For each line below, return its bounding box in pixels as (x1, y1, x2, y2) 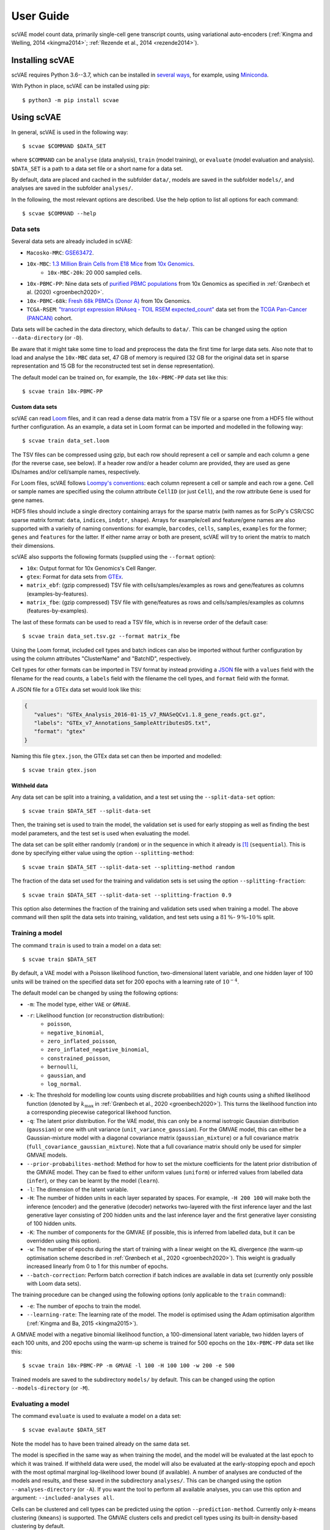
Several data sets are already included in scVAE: (11, 237, 133, 245)
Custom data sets (11, 403, 57, 411)
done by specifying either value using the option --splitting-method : (11, 849, 194, 857)
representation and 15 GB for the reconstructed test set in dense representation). (11, 362, 215, 370)
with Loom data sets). (26, 1280, 81, 1288)
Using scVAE (11, 112, 61, 122)
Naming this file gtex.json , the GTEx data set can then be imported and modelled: (11, 752, 222, 759)
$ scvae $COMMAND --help (22, 210, 97, 217)
